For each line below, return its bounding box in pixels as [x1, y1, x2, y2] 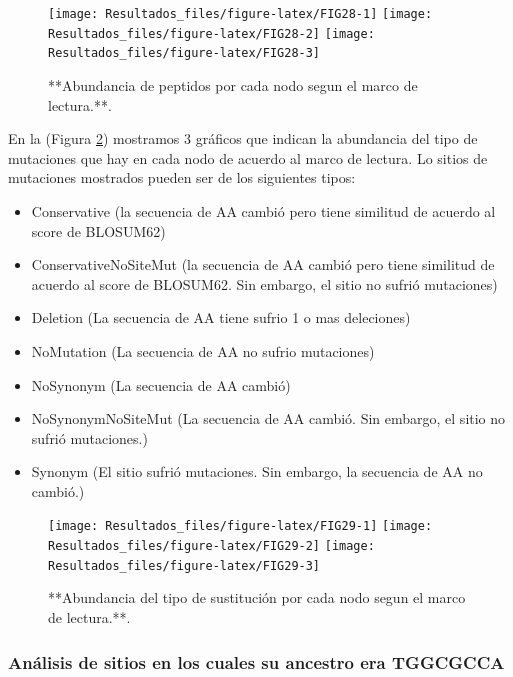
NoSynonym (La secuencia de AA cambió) [31, 374, 291, 395]
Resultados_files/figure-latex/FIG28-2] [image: [48, 26, 375, 41]
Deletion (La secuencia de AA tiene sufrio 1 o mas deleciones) [31, 307, 411, 328]
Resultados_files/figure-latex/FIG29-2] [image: [48, 539, 375, 554]
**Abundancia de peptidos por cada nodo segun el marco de [48, 74, 418, 95]
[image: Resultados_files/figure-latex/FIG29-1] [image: [48, 519, 433, 534]
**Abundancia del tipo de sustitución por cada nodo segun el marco [48, 587, 466, 608]
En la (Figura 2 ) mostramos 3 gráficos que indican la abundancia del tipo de [8, 128, 478, 149]
